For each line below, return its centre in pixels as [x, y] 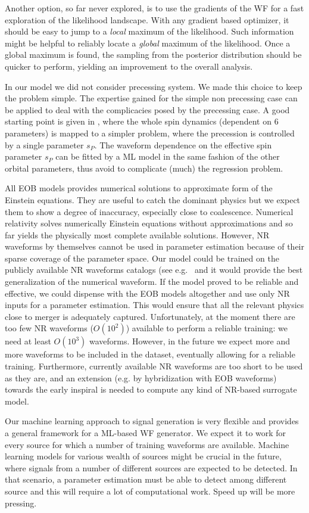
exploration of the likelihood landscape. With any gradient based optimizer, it [147, 19]
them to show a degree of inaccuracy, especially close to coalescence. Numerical [149, 211]
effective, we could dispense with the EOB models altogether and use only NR [147, 293]
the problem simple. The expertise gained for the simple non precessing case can [151, 98]
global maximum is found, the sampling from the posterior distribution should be [153, 55]
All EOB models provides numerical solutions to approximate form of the [139, 188]
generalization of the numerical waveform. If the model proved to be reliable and [152, 282]
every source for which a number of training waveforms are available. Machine [147, 444]
